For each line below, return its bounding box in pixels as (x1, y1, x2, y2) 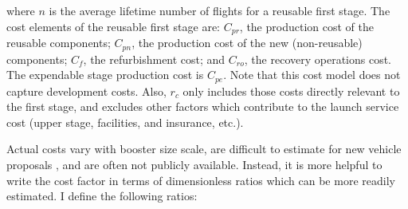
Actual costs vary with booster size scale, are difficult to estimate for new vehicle (6, 140, 402, 157)
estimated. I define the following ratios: (6, 187, 198, 204)
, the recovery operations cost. (244, 50, 392, 67)
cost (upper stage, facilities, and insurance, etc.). (6, 113, 244, 130)
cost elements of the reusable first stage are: (6, 18, 221, 34)
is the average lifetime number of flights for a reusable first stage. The (49, 2, 390, 18)
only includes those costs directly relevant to (182, 82, 400, 99)
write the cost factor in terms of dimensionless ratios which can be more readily (6, 172, 395, 188)
